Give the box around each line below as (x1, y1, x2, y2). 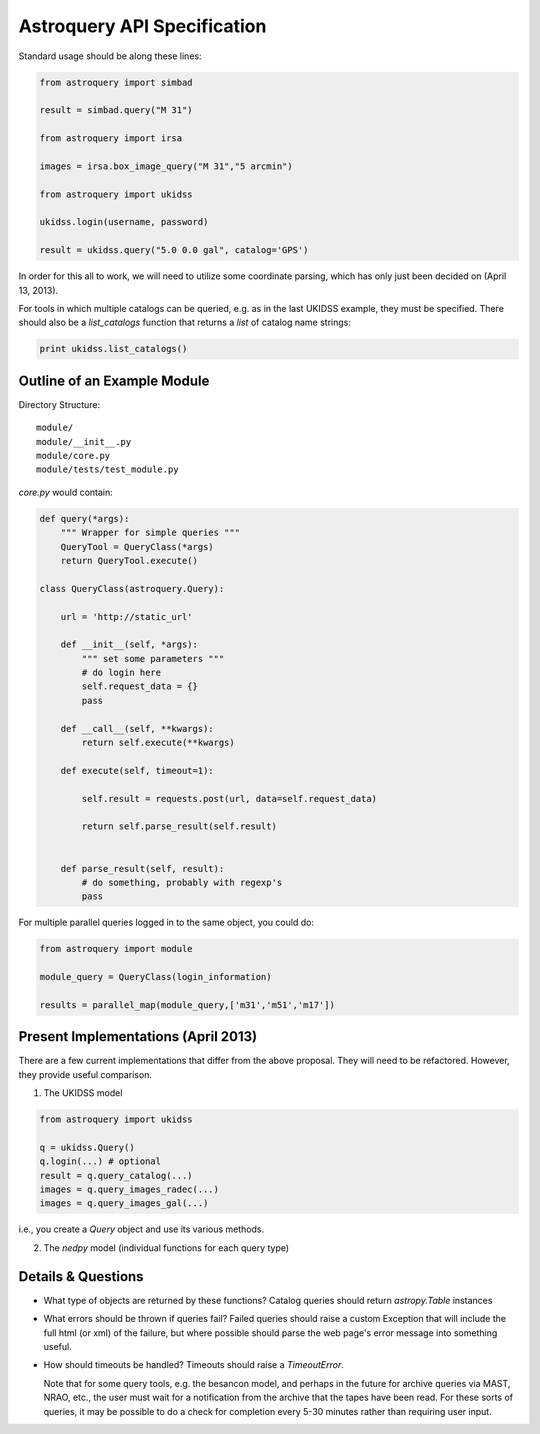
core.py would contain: (18, 486, 114, 498)
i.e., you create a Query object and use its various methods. (18, 1223, 265, 1235)
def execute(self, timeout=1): (60, 765, 214, 776)
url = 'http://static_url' (60, 611, 194, 622)
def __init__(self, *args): (60, 639, 199, 650)
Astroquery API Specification (18, 15, 267, 37)
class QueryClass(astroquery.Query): (39, 583, 225, 594)
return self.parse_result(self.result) (81, 821, 277, 832)
